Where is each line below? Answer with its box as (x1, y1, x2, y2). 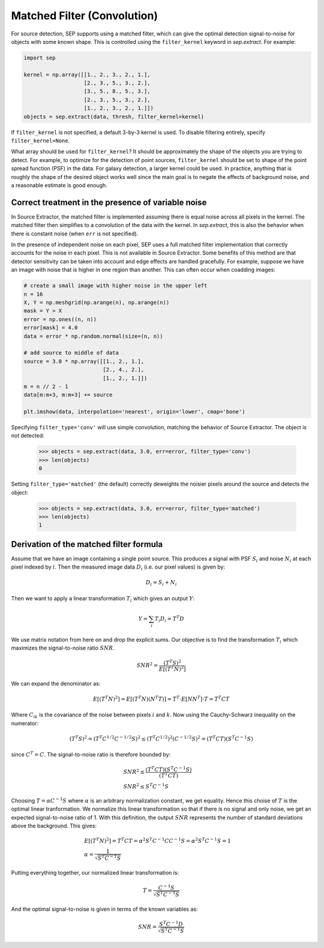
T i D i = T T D (154, 614, 184, 624)
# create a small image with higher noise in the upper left (23, 282, 208, 289)
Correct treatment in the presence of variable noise (11, 197, 207, 207)
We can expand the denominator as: (11, 680, 101, 687)
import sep (23, 54, 56, 61)
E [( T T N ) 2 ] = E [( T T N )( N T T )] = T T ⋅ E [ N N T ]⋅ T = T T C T (93, 695, 230, 702)
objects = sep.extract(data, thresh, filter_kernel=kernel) (23, 113, 205, 120)
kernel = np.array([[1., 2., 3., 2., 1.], (23, 71, 151, 78)
